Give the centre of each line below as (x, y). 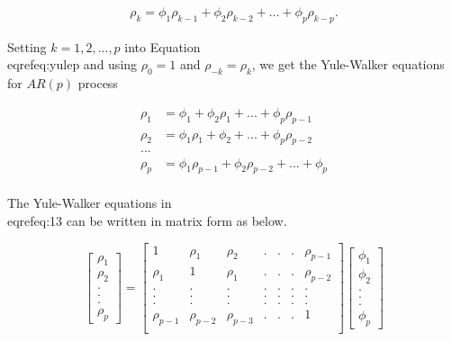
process (98, 83)
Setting (27, 46)
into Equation (163, 46)
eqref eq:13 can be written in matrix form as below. (147, 220)
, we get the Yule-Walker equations (348, 64)
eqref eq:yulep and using (72, 64)
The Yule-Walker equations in (90, 203)
